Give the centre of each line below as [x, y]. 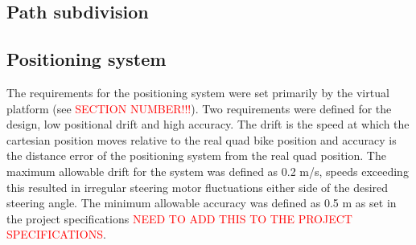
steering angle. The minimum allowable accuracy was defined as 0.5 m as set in [202, 203]
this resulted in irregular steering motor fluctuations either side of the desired [198, 187]
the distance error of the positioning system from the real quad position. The [196, 155]
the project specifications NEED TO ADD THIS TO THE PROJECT [179, 218]
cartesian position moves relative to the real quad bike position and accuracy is [202, 139]
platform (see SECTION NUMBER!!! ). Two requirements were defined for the [199, 108]
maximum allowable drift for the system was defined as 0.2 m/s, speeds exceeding [208, 171]
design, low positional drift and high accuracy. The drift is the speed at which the [208, 124]
